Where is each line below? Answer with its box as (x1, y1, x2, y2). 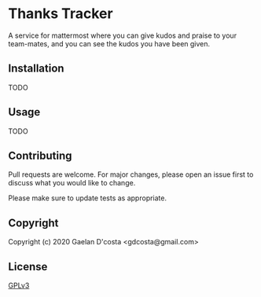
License (8, 260, 48, 273)
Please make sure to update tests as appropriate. (8, 193, 167, 203)
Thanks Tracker (8, 5, 113, 23)
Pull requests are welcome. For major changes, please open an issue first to (8, 170, 254, 179)
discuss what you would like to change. (8, 178, 136, 188)
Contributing (8, 148, 72, 162)
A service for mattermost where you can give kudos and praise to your (8, 31, 237, 40)
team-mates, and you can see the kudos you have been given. (8, 38, 211, 48)
